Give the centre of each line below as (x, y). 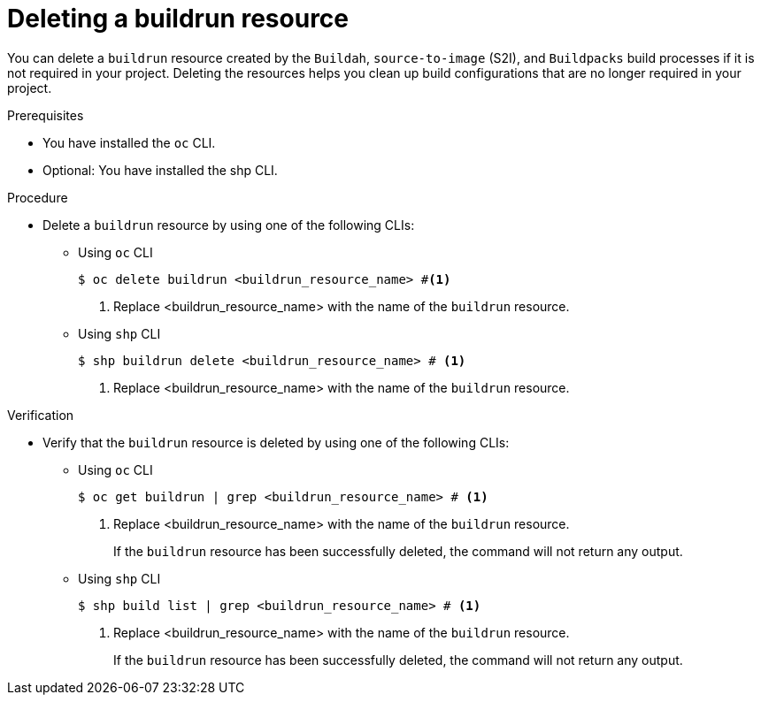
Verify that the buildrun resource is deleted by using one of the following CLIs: (276, 442)
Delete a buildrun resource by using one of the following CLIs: (229, 225)
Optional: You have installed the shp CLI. (160, 170)
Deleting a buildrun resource (178, 19)
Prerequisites (46, 115)
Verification (41, 415)
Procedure (38, 197)
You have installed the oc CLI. (129, 142)
